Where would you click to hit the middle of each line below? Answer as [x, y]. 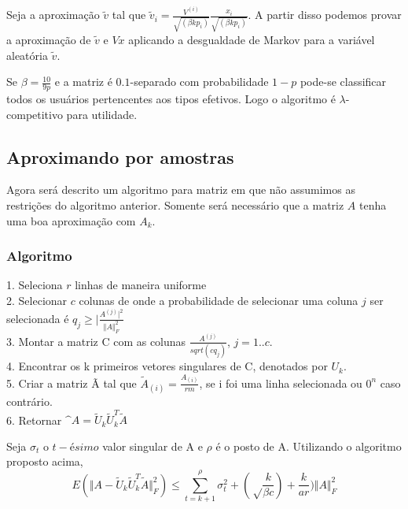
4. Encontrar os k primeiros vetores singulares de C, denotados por [167, 366]
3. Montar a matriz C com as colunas [96, 341]
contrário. [29, 401]
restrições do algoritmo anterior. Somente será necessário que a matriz [175, 205]
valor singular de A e [153, 446]
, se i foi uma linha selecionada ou [281, 383]
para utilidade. [102, 114]
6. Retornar [34, 420]
